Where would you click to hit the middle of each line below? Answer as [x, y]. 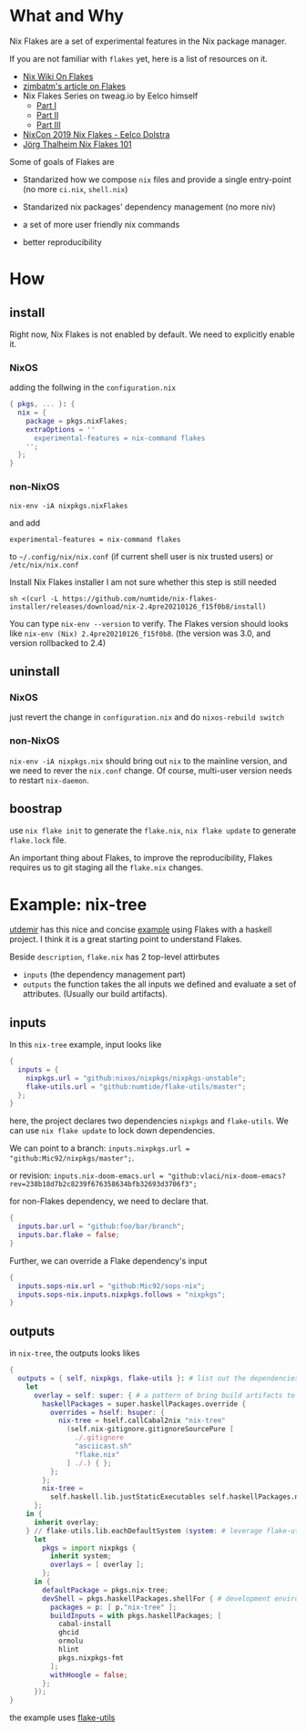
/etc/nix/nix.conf [44, 565]
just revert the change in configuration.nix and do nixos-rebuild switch [147, 717]
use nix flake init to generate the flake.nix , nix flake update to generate [153, 831]
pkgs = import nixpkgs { [89, 1548]
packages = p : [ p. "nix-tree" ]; [113, 1607]
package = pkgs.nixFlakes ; [77, 421]
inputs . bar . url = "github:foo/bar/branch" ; [101, 1226]
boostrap [36, 809]
